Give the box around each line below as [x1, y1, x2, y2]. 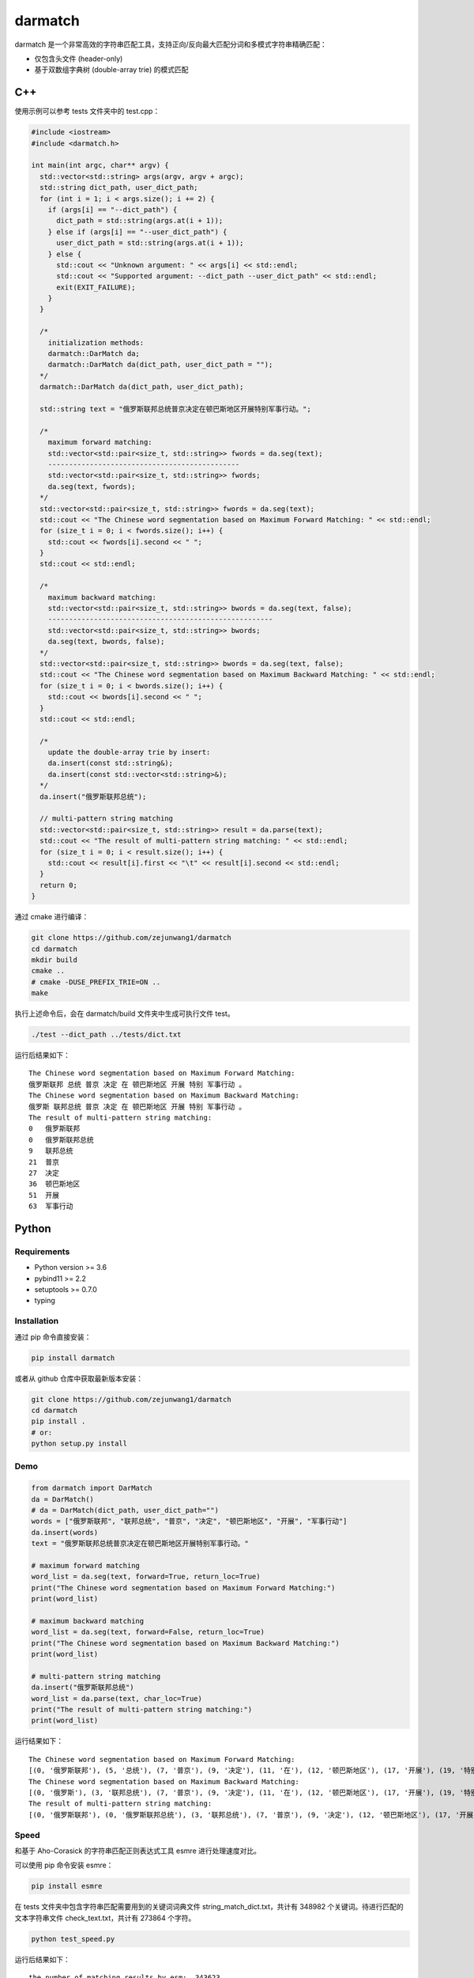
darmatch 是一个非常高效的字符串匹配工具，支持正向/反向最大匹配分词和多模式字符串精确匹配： [14, 40, 327, 49]
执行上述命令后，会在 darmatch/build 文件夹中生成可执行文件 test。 [14, 1009, 235, 1018]
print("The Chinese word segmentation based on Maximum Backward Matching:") [31, 1639, 340, 1647]
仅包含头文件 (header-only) [34, 54, 123, 63]
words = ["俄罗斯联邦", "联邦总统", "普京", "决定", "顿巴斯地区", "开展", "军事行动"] [31, 1517, 348, 1526]
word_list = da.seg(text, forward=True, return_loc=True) [31, 1572, 261, 1582]
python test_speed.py [31, 1934, 115, 1943]
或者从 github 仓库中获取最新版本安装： [14, 1374, 144, 1383]
